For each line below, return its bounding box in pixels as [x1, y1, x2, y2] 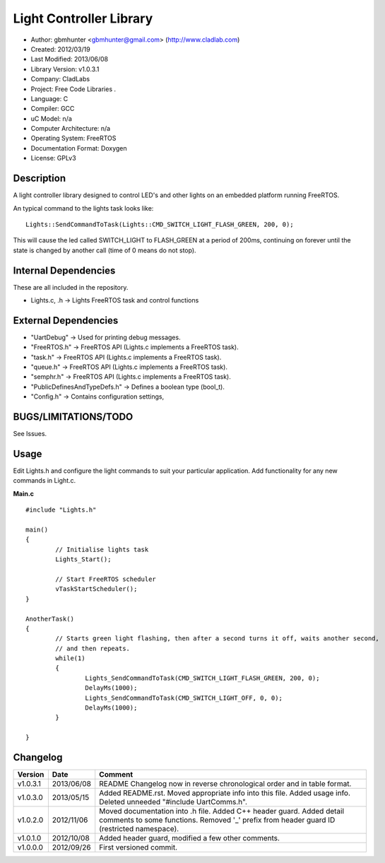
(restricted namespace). [99, 824, 179, 834]
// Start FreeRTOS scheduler [55, 575, 157, 583]
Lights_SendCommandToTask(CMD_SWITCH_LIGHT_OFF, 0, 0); [85, 693, 283, 702]
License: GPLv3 [30, 154, 77, 163]
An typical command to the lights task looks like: [13, 204, 154, 212]
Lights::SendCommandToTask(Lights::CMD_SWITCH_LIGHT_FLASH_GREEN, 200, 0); [25, 220, 294, 228]
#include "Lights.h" [25, 506, 97, 514]
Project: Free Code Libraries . [30, 85, 117, 93]
